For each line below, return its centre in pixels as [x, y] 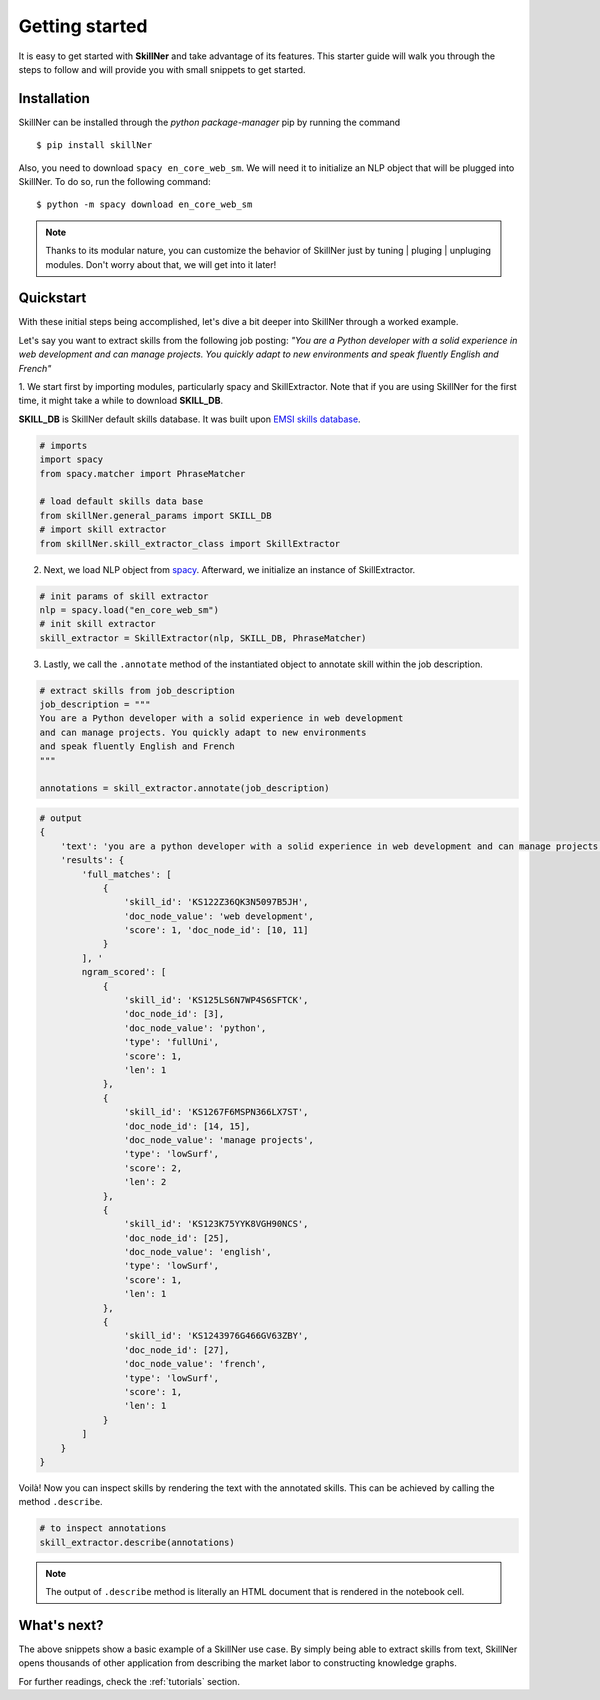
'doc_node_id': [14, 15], [187, 1126]
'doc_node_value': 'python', [195, 1028]
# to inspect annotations [103, 1528]
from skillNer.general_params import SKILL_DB [155, 515]
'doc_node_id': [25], [176, 1238]
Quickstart [52, 298]
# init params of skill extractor [124, 596]
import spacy [71, 459]
